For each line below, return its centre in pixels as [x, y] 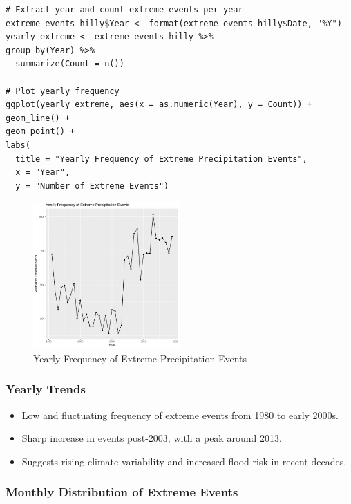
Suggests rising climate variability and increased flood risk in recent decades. [184, 461]
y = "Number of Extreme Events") [92, 186]
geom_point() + [40, 132]
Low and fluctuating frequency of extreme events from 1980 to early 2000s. [180, 414]
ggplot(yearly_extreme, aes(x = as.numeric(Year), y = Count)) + [159, 105]
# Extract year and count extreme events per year [124, 10]
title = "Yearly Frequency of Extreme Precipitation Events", [161, 159]
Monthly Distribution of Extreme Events [122, 492]
